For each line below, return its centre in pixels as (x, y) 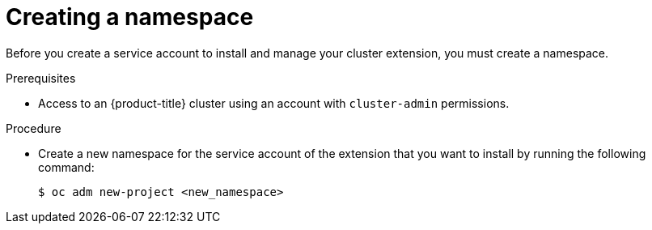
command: (66, 167)
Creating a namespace (130, 17)
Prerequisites (41, 78)
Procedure (34, 128)
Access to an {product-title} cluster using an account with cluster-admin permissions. (274, 103)
